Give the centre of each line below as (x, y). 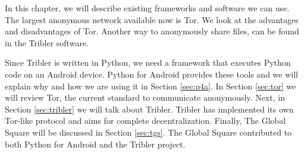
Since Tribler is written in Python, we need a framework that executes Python (148, 62)
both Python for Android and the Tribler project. (95, 144)
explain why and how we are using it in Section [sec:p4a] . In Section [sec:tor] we (151, 86)
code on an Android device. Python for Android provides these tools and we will (151, 74)
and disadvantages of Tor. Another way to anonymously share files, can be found (152, 31)
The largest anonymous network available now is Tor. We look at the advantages (152, 19)
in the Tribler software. (47, 42)
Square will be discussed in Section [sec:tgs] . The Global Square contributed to (148, 132)
